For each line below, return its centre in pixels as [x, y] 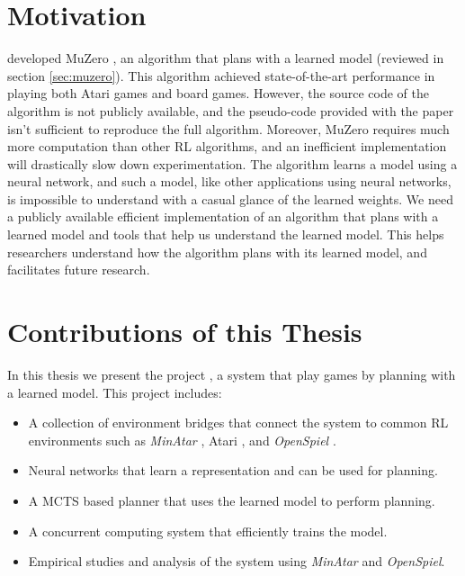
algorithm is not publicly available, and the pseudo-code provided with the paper [231, 110]
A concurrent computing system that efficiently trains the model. [208, 531]
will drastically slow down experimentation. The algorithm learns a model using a [232, 163]
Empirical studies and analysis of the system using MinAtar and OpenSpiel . [237, 561]
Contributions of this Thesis [185, 332]
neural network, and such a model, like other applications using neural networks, [229, 181]
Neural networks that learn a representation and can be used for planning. [233, 470]
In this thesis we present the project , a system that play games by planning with [232, 374]
